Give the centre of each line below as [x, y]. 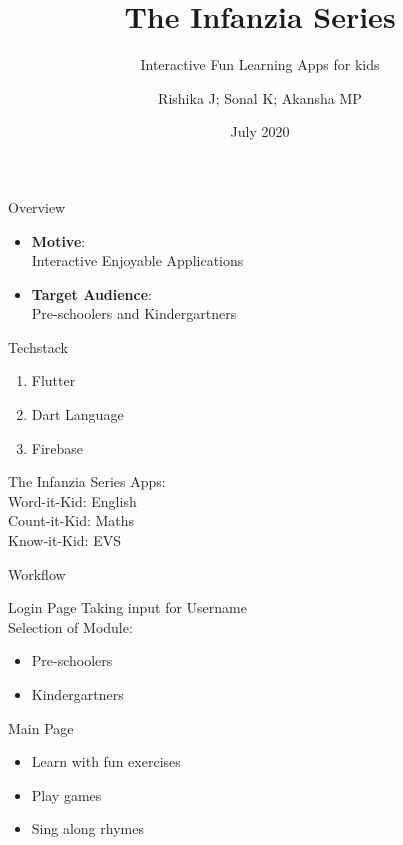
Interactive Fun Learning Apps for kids [260, 64]
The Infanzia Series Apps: [87, 481]
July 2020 [260, 131]
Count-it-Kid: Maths [71, 520]
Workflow [37, 573]
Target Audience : [92, 293]
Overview [37, 206]
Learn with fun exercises [106, 761]
